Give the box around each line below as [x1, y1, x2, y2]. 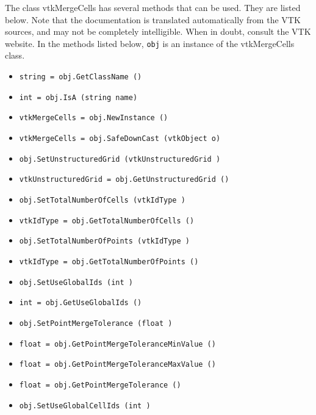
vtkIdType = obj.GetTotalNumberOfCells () [19, 216, 195, 225]
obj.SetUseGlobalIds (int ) [19, 278, 133, 287]
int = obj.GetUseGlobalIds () [19, 298, 142, 308]
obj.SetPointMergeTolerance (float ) [19, 319, 173, 328]
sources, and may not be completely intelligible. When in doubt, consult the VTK [5, 25, 311, 38]
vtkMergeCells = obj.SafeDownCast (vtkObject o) [19, 134, 221, 143]
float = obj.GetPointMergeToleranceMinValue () [19, 339, 216, 348]
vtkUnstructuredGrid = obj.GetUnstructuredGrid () [19, 175, 229, 184]
